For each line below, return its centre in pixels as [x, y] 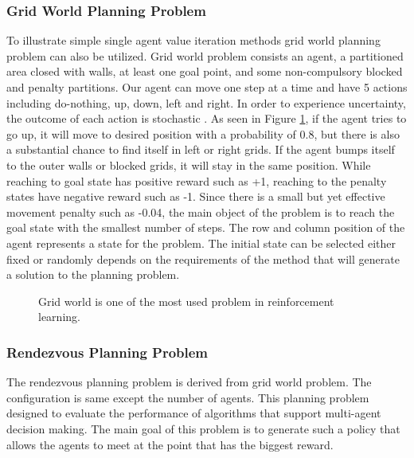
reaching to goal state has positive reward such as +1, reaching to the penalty [197, 180]
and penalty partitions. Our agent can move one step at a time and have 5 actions [207, 87]
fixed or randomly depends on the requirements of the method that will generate [203, 258]
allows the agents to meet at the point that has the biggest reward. [170, 444]
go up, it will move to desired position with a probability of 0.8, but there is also [203, 133]
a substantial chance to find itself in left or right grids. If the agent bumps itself [201, 149]
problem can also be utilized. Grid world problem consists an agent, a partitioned [205, 55]
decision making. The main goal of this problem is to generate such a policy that [203, 428]
